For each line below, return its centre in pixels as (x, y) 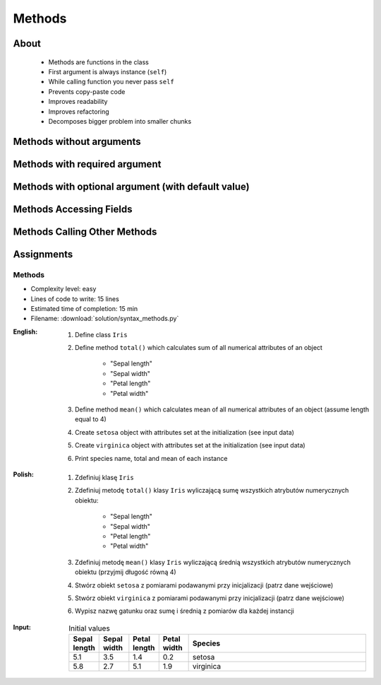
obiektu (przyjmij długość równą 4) (126, 572)
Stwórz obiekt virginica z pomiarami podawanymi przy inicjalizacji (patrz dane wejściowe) (210, 598)
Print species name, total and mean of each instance (151, 458)
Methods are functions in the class (99, 62)
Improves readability (78, 102)
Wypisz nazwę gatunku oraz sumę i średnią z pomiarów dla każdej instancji (185, 611)
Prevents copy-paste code (87, 91)
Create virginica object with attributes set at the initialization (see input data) (190, 445)
